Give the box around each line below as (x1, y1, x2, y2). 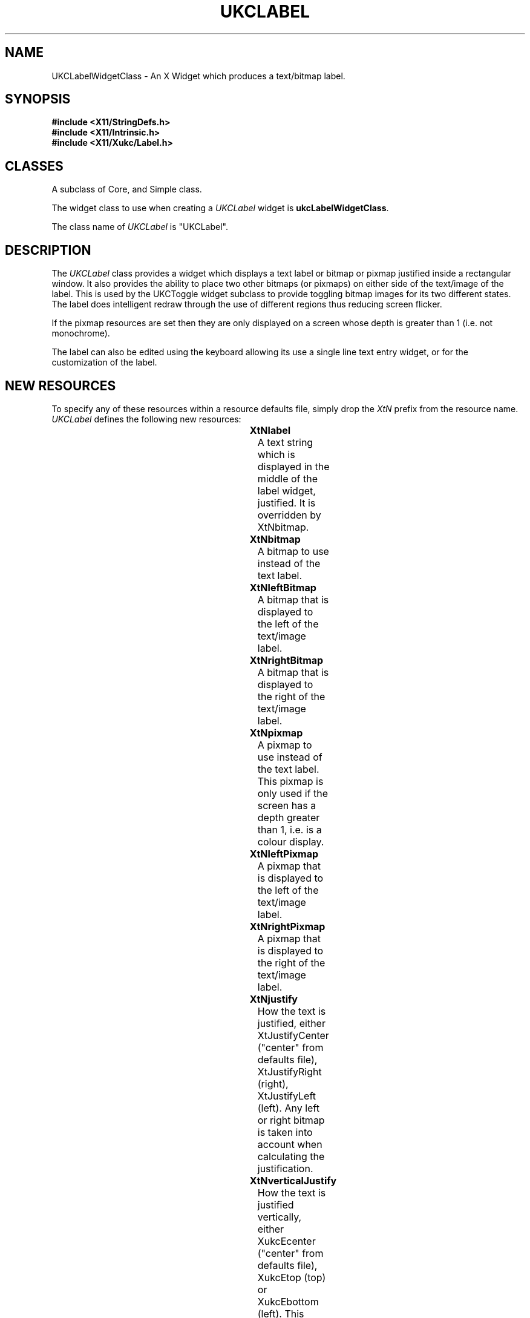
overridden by (257, 508, 321, 521)
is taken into (257, 1126, 313, 1138)
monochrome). (51, 328, 110, 339)
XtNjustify (249, 992, 298, 1005)
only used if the (257, 787, 329, 799)
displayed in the (257, 460, 330, 473)
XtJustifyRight (257, 1065, 322, 1078)
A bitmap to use (257, 545, 329, 557)
